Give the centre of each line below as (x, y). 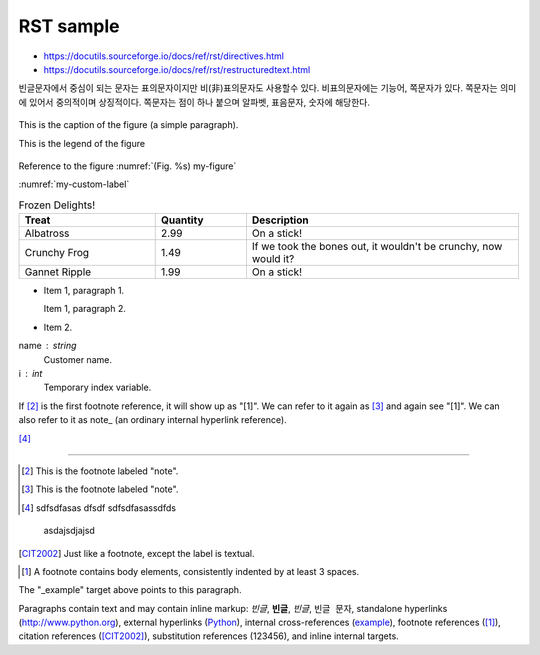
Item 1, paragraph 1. (84, 291)
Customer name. (77, 359)
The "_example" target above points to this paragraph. (130, 590)
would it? (273, 259)
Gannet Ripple (58, 272)
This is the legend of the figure (81, 143)
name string (47, 346)
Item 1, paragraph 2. (85, 309)
